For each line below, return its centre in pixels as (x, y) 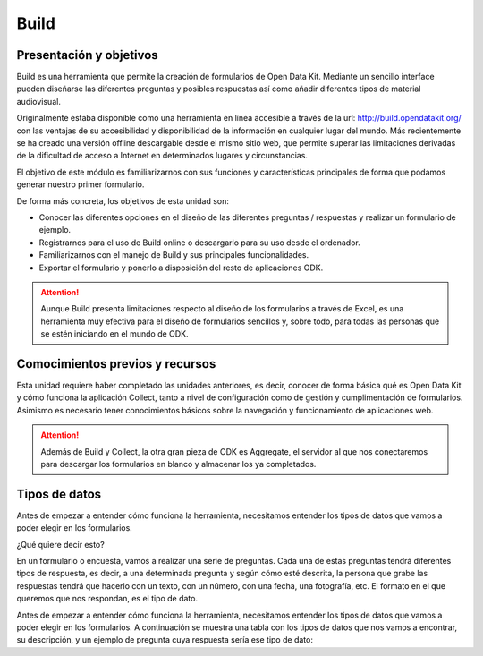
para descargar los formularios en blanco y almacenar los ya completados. (178, 464)
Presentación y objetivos (87, 55)
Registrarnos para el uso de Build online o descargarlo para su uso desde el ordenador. (200, 243)
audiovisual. (39, 101)
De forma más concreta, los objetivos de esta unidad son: (123, 200)
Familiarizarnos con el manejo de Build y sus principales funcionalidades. (174, 255)
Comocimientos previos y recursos (116, 364)
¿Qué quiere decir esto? (60, 544)
